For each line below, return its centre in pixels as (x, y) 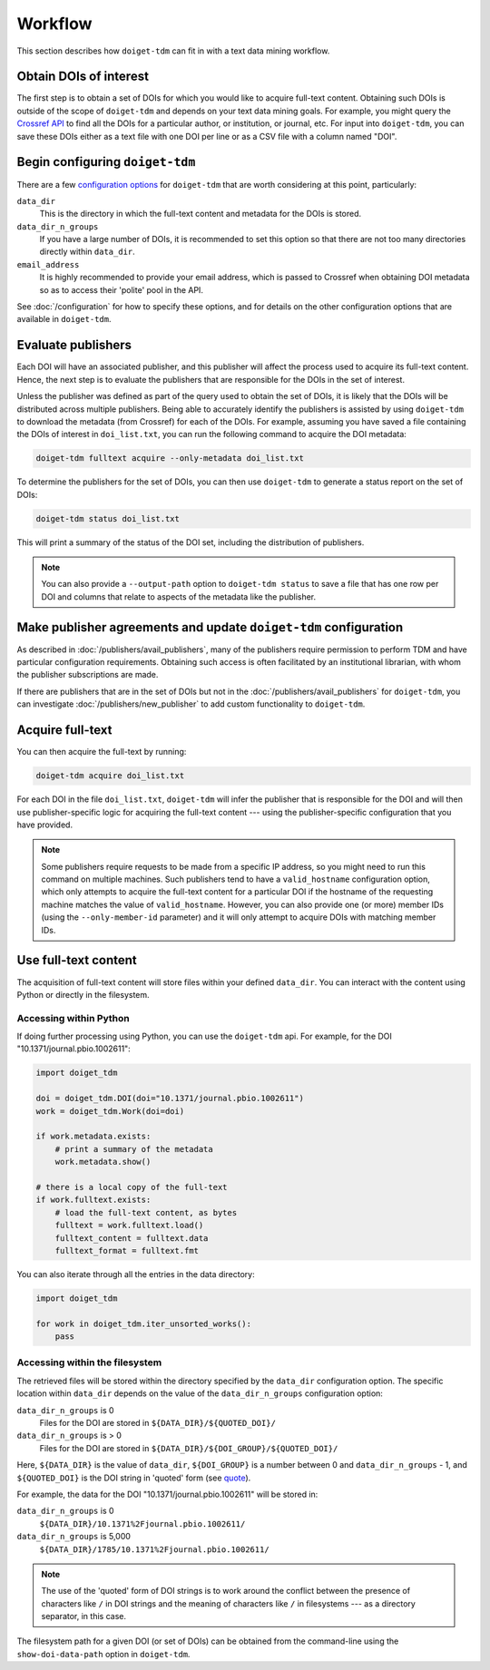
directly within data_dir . (87, 252)
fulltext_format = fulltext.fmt (127, 1250)
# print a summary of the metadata (134, 1149)
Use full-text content (77, 960)
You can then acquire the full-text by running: (102, 752)
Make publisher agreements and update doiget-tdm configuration (210, 627)
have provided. (44, 825)
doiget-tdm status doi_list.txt (108, 518)
